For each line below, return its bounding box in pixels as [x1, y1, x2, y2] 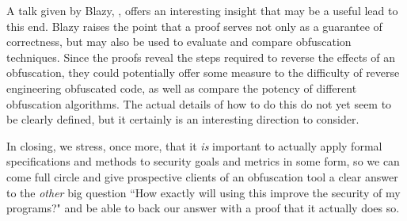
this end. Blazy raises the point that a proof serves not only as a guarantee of [6, 17, 382, 34]
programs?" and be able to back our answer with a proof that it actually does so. [6, 200, 400, 216]
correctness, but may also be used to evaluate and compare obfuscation [6, 33, 352, 50]
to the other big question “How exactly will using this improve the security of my [6, 184, 401, 200]
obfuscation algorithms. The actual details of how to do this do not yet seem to [6, 95, 392, 112]
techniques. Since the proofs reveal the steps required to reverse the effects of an [6, 48, 396, 65]
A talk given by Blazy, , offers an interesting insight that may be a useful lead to [6, 2, 398, 18]
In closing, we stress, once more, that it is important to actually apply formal [6, 137, 382, 154]
